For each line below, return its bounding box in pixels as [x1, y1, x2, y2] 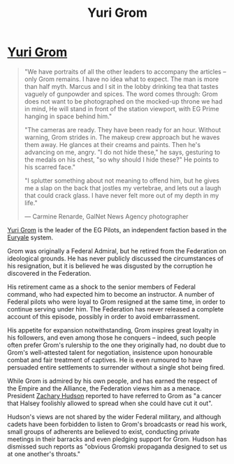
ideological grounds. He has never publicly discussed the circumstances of [7, 254, 224, 262]
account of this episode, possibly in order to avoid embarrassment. [7, 312, 200, 321]
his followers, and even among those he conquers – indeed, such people [7, 333, 217, 342]
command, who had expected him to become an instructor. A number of [7, 290, 215, 298]
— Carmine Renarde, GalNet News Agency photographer [24, 212, 189, 220]
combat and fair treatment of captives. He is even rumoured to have [7, 356, 203, 364]
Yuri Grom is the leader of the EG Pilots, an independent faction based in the [7, 225, 227, 234]
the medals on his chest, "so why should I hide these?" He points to [24, 155, 219, 164]
